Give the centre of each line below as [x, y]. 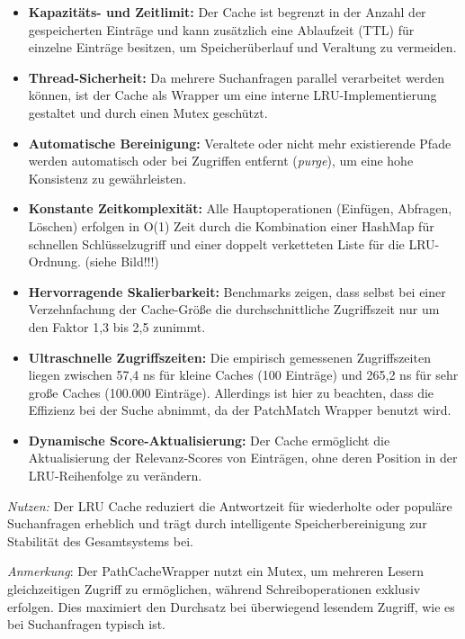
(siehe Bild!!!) [122, 261]
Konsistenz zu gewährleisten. [107, 178]
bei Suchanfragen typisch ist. [86, 624]
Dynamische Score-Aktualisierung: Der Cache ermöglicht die [209, 440]
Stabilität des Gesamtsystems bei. [100, 540]
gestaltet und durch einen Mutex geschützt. [148, 112]
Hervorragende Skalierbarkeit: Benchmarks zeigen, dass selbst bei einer [237, 291]
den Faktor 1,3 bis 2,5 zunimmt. [117, 326]
